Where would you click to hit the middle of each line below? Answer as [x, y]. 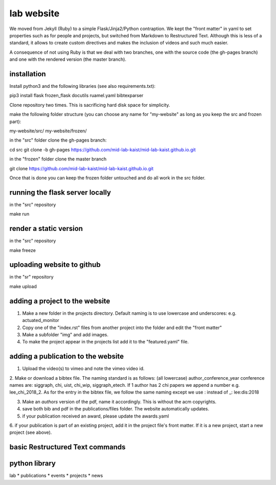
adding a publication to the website [67, 356]
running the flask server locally [60, 192]
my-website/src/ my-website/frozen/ [48, 131]
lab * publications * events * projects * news [56, 476]
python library [33, 463]
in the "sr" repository [31, 277]
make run [19, 214]
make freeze [22, 250]
